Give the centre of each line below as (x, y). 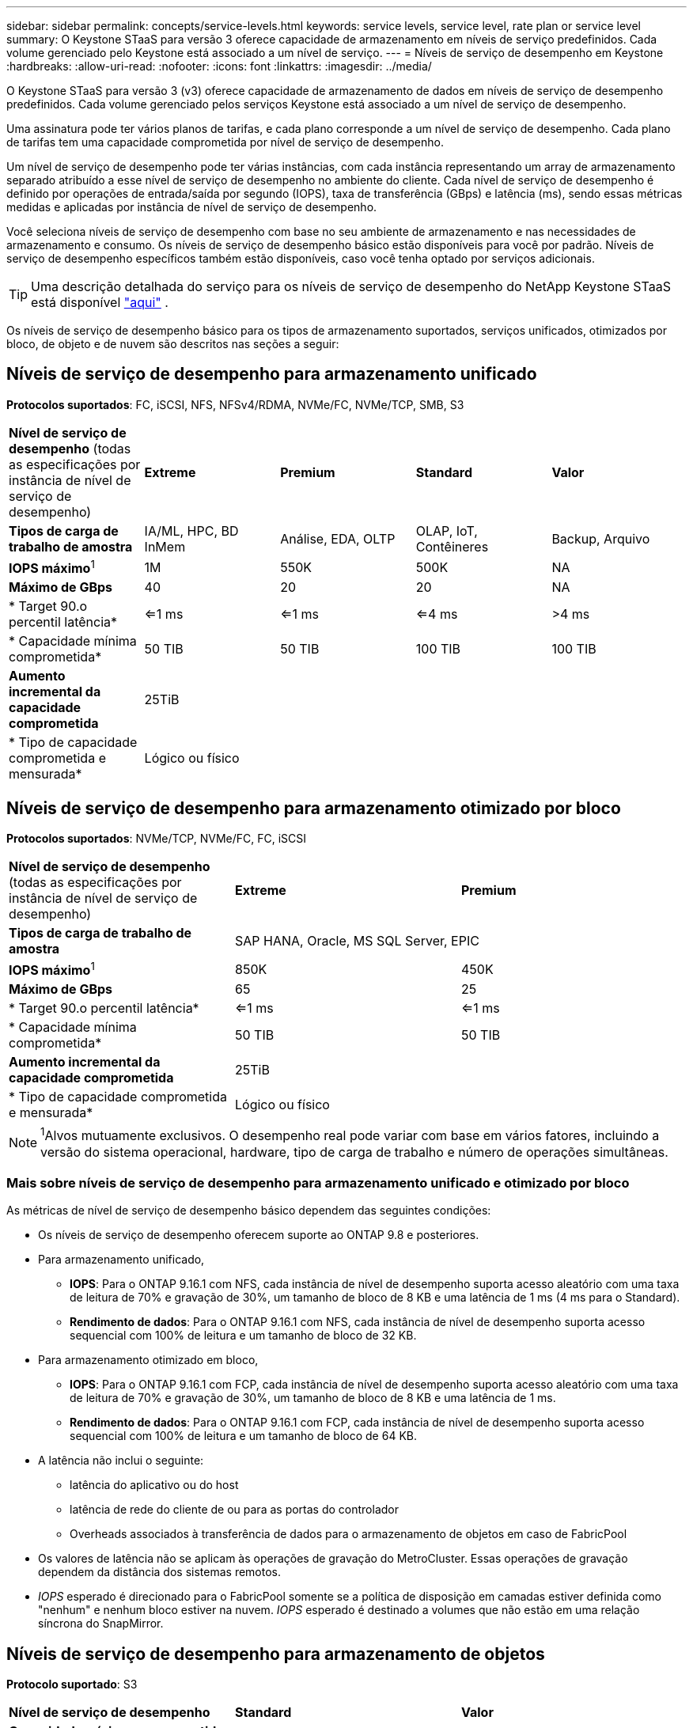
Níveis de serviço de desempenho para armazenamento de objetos (276, 1654)
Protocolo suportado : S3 (72, 1684)
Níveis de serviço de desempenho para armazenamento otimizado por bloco (314, 808)
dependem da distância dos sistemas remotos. (160, 1572)
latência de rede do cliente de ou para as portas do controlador (234, 1510)
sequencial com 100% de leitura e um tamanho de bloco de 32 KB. (243, 1336)
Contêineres (452, 546)
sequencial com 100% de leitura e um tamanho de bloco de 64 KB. (243, 1436)
